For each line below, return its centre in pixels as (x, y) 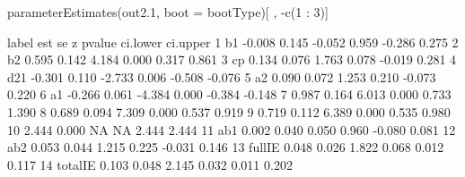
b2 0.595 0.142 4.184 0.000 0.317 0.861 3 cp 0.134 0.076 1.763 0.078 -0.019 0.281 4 (232, 59)
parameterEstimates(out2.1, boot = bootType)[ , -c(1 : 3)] (168, 12)
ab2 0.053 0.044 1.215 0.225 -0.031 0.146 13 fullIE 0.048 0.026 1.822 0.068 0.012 (226, 147)
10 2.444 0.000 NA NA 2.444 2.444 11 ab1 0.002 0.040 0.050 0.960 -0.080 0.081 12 (232, 129)
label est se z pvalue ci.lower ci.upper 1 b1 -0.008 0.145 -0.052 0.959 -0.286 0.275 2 (233, 42)
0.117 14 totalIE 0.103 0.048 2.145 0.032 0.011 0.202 (150, 164)
